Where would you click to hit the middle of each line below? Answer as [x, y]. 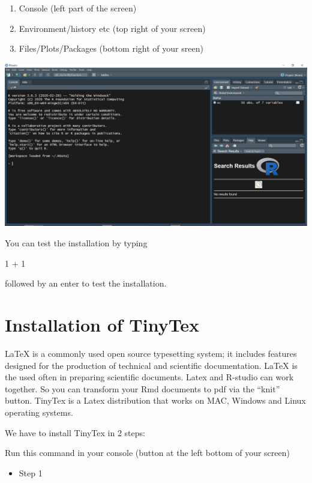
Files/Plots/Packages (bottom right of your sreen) [111, 48]
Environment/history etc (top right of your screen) [112, 28]
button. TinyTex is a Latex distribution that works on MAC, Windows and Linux [155, 400]
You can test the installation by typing [76, 243]
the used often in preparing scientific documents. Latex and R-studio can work [149, 377]
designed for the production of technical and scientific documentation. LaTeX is [151, 365]
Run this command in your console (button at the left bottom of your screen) [147, 453]
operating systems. [39, 412]
